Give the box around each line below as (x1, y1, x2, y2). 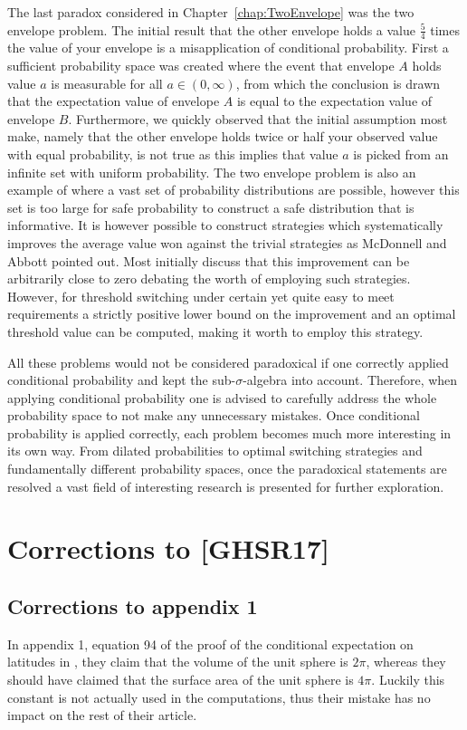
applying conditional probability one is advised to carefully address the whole (7, 388, 437, 407)
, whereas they (366, 652, 446, 671)
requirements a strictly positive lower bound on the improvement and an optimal (7, 304, 456, 323)
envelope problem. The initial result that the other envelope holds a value (7, 20, 415, 39)
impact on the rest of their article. (7, 706, 197, 725)
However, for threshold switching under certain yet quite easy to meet (7, 286, 395, 305)
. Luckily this (371, 670, 445, 689)
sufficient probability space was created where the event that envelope (7, 56, 395, 75)
